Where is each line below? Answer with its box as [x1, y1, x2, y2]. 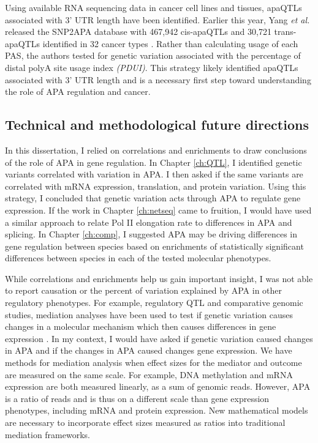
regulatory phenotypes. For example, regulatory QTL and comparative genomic [5, 296, 303, 309]
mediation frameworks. [5, 428, 90, 441]
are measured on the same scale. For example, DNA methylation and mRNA [5, 368, 293, 381]
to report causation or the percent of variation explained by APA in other [5, 284, 282, 297]
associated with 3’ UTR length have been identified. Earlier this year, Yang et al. [5, 13, 310, 26]
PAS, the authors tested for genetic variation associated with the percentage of [5, 49, 301, 62]
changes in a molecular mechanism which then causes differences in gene [5, 320, 276, 333]
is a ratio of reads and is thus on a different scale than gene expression [5, 392, 270, 404]
